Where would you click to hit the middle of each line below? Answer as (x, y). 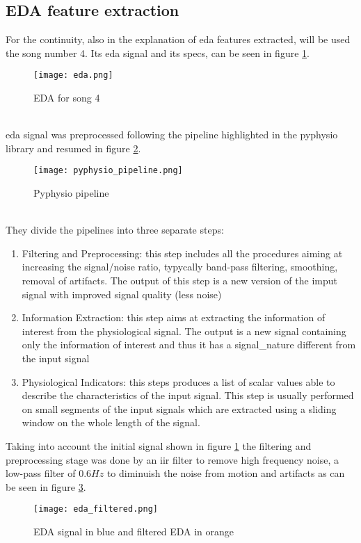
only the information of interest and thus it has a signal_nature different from (189, 345)
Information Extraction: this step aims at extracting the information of (174, 317)
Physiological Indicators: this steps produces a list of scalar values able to (178, 381)
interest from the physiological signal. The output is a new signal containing (184, 331)
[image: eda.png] (73, 75)
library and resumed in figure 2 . (73, 148)
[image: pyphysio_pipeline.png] (108, 171)
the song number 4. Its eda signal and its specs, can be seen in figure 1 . (158, 52)
